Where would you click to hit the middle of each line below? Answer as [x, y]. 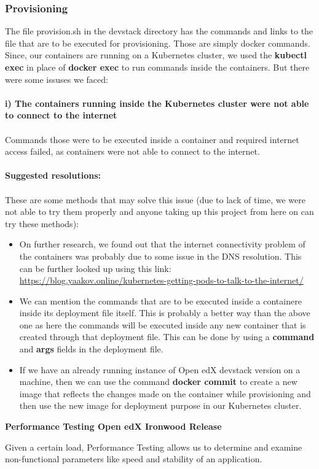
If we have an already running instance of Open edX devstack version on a [160, 369]
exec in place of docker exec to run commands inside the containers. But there [157, 67]
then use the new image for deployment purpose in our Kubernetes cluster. [160, 405]
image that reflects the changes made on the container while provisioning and [165, 393]
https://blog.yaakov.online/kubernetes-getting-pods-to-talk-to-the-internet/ [161, 280]
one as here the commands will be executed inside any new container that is [163, 324]
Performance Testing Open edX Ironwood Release [113, 426]
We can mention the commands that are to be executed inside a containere [160, 300]
